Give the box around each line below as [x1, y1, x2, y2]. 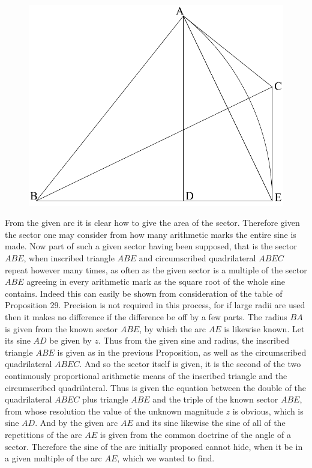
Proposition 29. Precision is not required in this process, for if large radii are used [5, 299, 305, 311]
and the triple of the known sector [152, 393, 278, 406]
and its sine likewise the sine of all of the [136, 416, 286, 429]
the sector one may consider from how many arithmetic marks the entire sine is [5, 228, 296, 240]
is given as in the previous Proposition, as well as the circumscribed [57, 345, 307, 358]
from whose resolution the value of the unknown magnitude [5, 404, 223, 417]
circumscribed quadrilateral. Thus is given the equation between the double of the [5, 381, 307, 394]
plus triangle [82, 393, 128, 406]
